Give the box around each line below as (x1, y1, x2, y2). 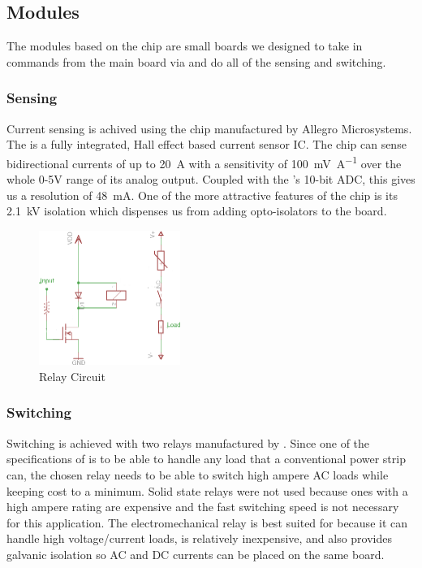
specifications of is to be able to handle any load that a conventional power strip (6, 450, 406, 467)
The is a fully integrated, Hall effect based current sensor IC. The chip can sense (6, 136, 407, 153)
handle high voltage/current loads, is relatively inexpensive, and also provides (6, 530, 393, 547)
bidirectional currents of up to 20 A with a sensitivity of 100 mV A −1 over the (6, 152, 402, 171)
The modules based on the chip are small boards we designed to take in (6, 37, 363, 54)
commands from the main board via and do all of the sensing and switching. (6, 53, 386, 70)
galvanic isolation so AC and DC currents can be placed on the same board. (6, 545, 385, 562)
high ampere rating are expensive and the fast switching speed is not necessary (6, 498, 399, 515)
